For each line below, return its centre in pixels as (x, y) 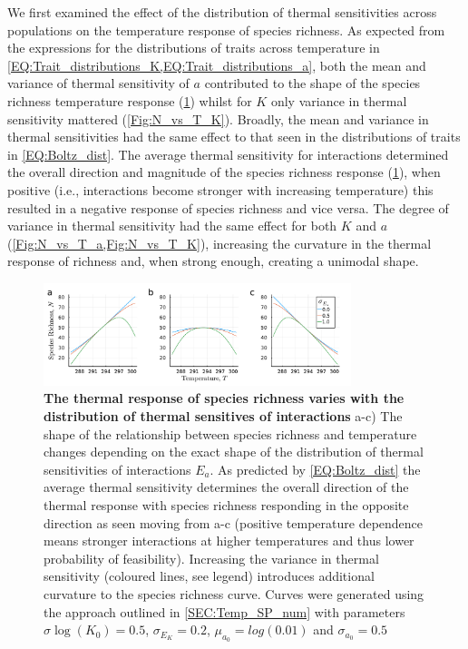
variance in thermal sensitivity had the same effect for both (172, 226)
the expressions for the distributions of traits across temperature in (194, 48)
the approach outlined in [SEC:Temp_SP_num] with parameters (224, 611)
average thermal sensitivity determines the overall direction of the (226, 487)
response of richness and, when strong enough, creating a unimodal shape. (213, 261)
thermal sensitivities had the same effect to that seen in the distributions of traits (234, 137)
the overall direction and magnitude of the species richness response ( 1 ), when (224, 172)
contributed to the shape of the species (312, 83)
